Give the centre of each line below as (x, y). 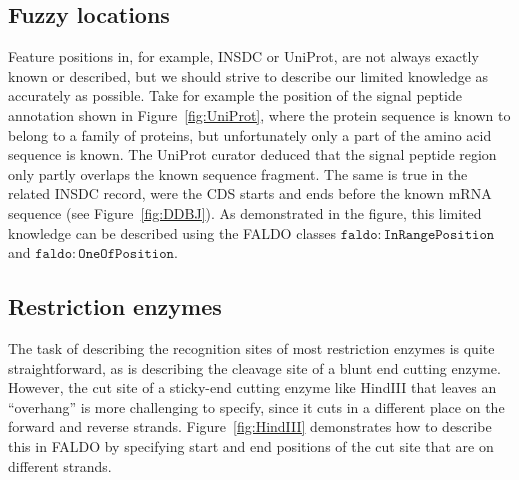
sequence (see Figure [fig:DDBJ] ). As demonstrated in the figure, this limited (245, 212)
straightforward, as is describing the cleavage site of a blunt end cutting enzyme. (254, 367)
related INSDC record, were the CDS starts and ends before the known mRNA (250, 193)
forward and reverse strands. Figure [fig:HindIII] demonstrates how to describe (250, 426)
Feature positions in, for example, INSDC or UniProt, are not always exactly (243, 56)
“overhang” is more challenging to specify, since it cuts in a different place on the (256, 406)
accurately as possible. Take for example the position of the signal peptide (235, 95)
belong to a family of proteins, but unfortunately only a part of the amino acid (250, 134)
